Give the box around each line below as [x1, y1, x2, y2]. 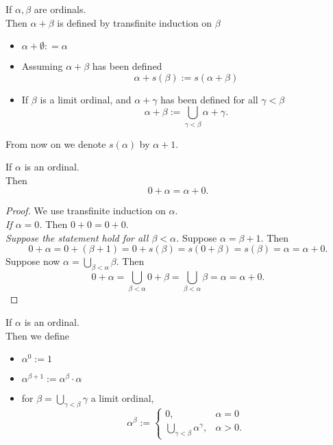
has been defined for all [160, 92, 258, 106]
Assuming [21, 59, 63, 73]
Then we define [5, 328, 69, 342]
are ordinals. [34, 2, 86, 16]
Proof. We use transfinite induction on [5, 203, 166, 218]
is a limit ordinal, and [40, 92, 132, 106]
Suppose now [5, 254, 60, 268]
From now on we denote [5, 136, 106, 151]
